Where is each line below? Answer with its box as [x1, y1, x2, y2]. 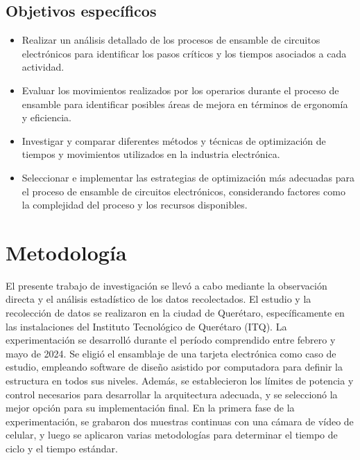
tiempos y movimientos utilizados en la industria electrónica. [22, 147, 280, 161]
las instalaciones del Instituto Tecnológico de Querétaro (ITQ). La [6, 319, 287, 333]
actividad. [22, 60, 65, 74]
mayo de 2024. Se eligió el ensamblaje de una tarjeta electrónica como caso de [6, 346, 336, 360]
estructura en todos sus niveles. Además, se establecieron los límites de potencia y [6, 373, 354, 388]
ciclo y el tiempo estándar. [6, 441, 118, 455]
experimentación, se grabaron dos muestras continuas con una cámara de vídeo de [6, 414, 354, 428]
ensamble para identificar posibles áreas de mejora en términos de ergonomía [22, 96, 348, 111]
